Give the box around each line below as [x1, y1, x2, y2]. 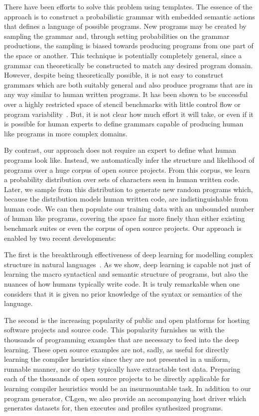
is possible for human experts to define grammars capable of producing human [4, 118, 244, 129]
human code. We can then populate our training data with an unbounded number [4, 203, 254, 213]
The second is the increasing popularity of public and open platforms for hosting [4, 314, 250, 325]
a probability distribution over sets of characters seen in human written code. [4, 174, 240, 185]
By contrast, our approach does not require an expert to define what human [4, 145, 237, 155]
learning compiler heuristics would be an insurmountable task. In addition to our [4, 383, 251, 393]
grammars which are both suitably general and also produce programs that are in [4, 79, 253, 90]
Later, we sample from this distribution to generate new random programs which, [4, 184, 253, 194]
